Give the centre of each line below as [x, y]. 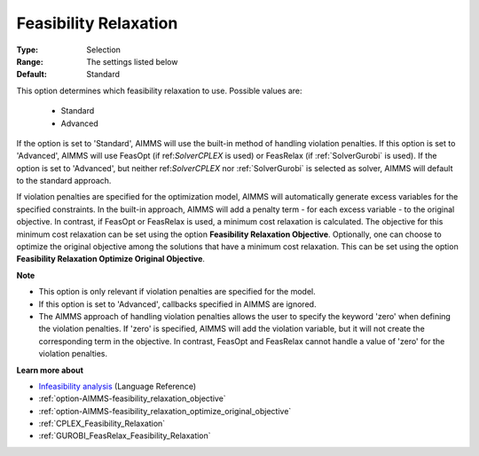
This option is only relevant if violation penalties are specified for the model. [177, 292]
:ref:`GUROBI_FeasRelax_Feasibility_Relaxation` [125, 436]
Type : [27, 50]
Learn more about [50, 370]
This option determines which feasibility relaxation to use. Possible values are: [159, 90]
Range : [30, 61]
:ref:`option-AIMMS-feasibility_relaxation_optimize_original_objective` [165, 411]
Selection [104, 50]
